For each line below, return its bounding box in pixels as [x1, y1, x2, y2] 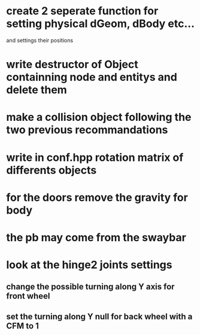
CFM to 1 [6, 321, 39, 331]
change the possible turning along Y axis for [6, 282, 175, 292]
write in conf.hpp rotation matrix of [6, 151, 184, 164]
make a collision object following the [6, 111, 192, 124]
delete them [6, 83, 67, 97]
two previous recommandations [6, 123, 168, 137]
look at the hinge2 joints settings [6, 258, 172, 272]
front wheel [6, 291, 50, 301]
